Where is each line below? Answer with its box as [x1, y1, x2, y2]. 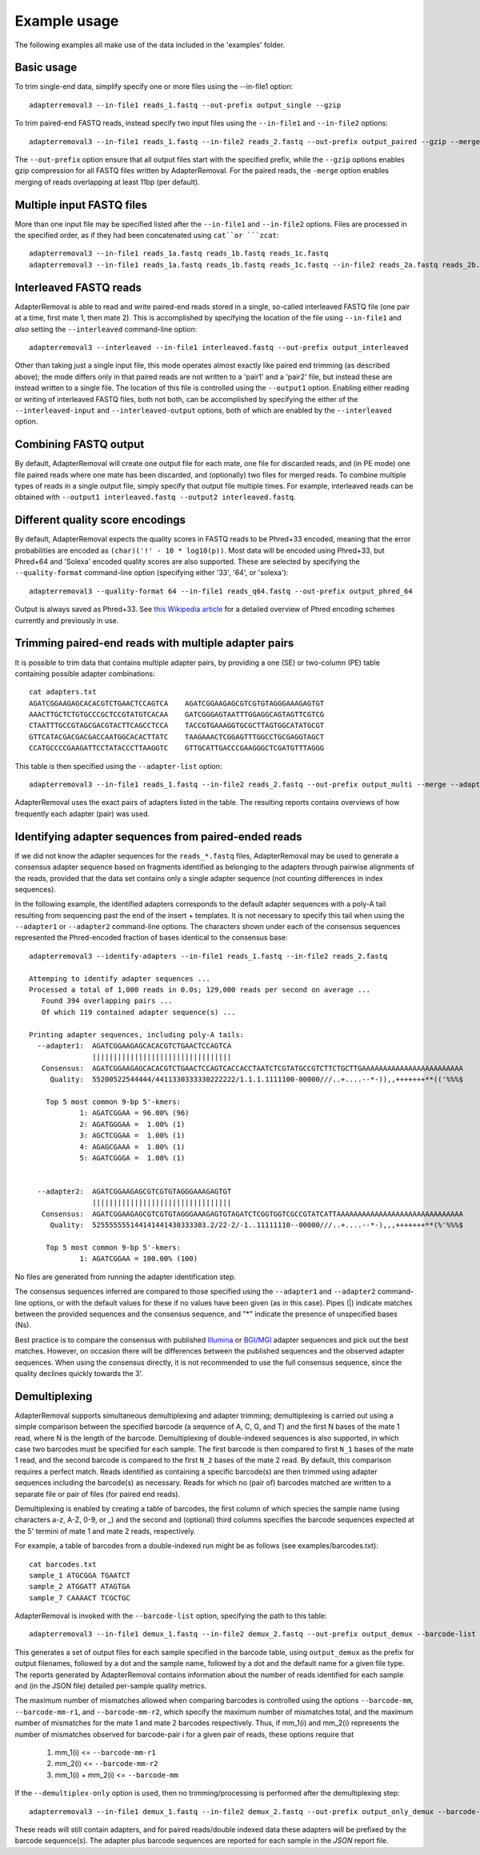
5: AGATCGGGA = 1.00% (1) [79, 1153, 186, 1162]
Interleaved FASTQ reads [14, 280, 142, 294]
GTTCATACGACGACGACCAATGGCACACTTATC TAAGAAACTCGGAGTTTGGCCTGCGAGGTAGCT [29, 732, 325, 741]
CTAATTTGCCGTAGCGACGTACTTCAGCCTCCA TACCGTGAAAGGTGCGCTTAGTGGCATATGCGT [29, 721, 325, 730]
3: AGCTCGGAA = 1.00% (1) [79, 1131, 186, 1141]
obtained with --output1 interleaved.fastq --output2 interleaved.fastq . [14, 493, 296, 502]
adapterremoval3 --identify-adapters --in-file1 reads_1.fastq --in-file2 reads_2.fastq [29, 952, 388, 960]
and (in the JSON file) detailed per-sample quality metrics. [14, 1681, 207, 1691]
